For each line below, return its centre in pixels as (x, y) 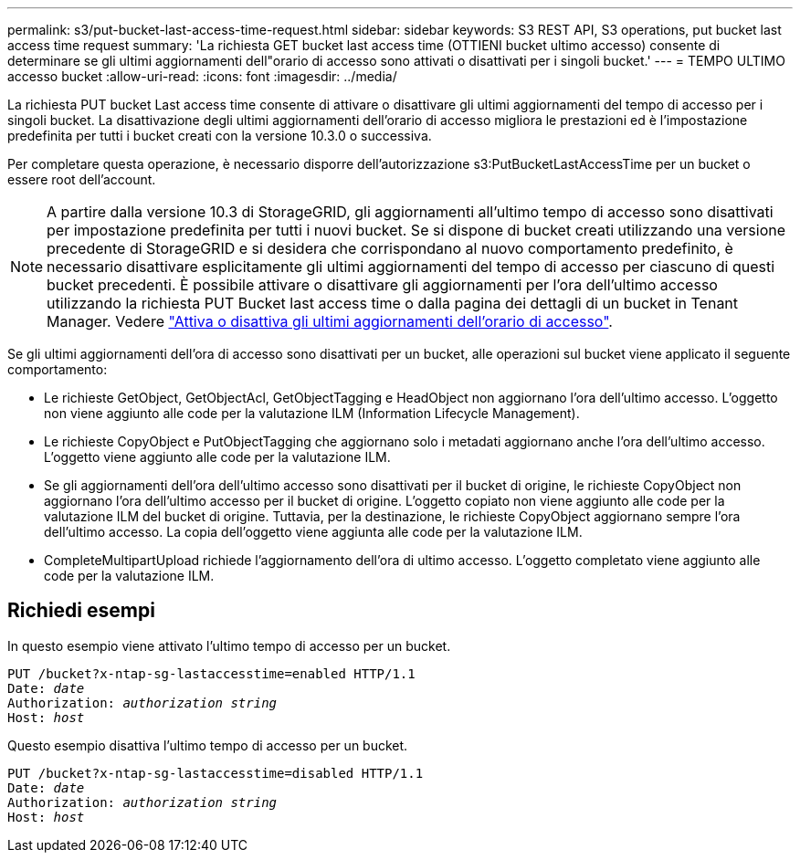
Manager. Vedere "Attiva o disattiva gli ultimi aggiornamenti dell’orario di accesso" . (330, 321)
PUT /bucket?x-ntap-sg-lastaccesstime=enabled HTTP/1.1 (211, 673)
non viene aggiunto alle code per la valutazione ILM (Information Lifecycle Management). (312, 413)
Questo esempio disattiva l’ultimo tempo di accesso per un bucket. (208, 745)
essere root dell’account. (82, 179)
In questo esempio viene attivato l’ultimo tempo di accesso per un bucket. (229, 645)
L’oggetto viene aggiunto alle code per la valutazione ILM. (217, 457)
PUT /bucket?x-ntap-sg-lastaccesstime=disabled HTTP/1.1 (216, 773)
